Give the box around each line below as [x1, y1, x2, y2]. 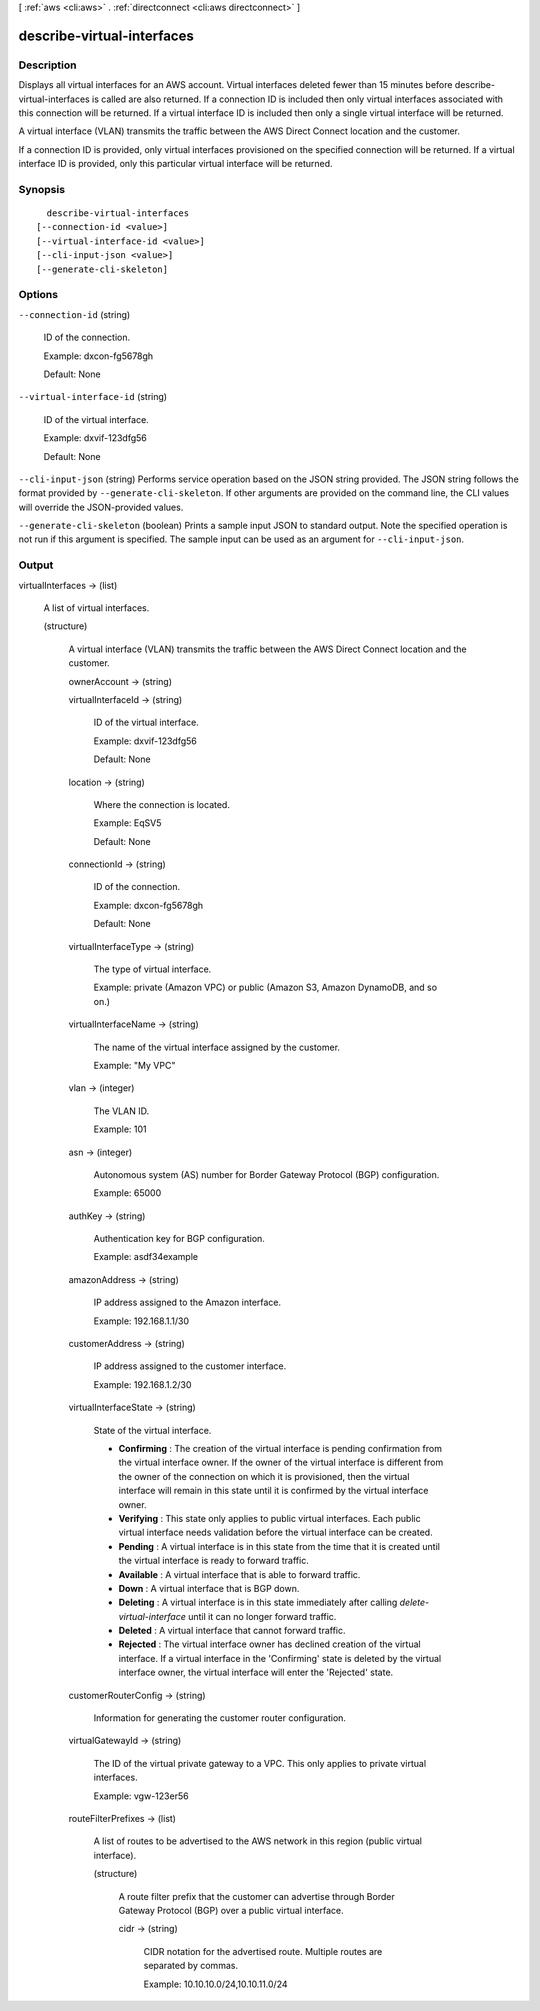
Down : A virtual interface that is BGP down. [118, 1582, 300, 1594]
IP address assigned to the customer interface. [93, 1360, 287, 1372]
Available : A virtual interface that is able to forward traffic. [118, 1568, 361, 1580]
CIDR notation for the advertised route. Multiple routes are [143, 1945, 383, 1957]
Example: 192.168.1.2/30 [93, 1378, 192, 1390]
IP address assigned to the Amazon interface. [93, 1296, 282, 1309]
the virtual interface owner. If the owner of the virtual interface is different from [118, 1456, 444, 1469]
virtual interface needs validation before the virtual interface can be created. [118, 1526, 434, 1539]
